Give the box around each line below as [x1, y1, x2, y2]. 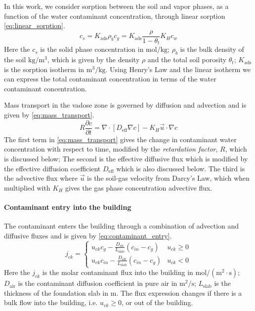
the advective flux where [4, 173, 78, 183]
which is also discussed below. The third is [116, 163, 245, 173]
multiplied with [4, 182, 50, 193]
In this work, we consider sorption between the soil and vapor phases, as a [4, 1, 229, 11]
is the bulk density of [180, 44, 244, 54]
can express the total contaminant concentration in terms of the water [4, 74, 216, 84]
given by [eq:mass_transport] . [4, 110, 94, 120]
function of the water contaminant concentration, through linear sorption [4, 10, 225, 21]
